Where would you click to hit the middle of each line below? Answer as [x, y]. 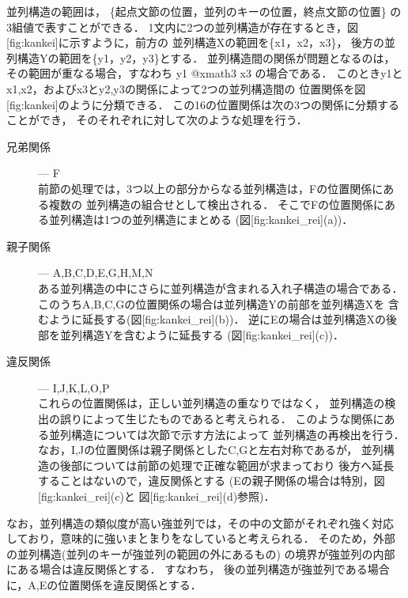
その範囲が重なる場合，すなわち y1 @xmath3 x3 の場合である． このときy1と [205, 73]
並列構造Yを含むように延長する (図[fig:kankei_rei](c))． [202, 334]
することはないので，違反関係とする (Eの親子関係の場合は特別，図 [212, 481]
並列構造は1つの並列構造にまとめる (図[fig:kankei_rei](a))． [201, 220]
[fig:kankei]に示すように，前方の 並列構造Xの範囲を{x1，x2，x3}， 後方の [196, 42]
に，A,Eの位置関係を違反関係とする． [104, 585]
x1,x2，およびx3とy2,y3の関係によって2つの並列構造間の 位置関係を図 [186, 88]
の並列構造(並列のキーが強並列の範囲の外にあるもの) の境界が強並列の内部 [201, 553]
